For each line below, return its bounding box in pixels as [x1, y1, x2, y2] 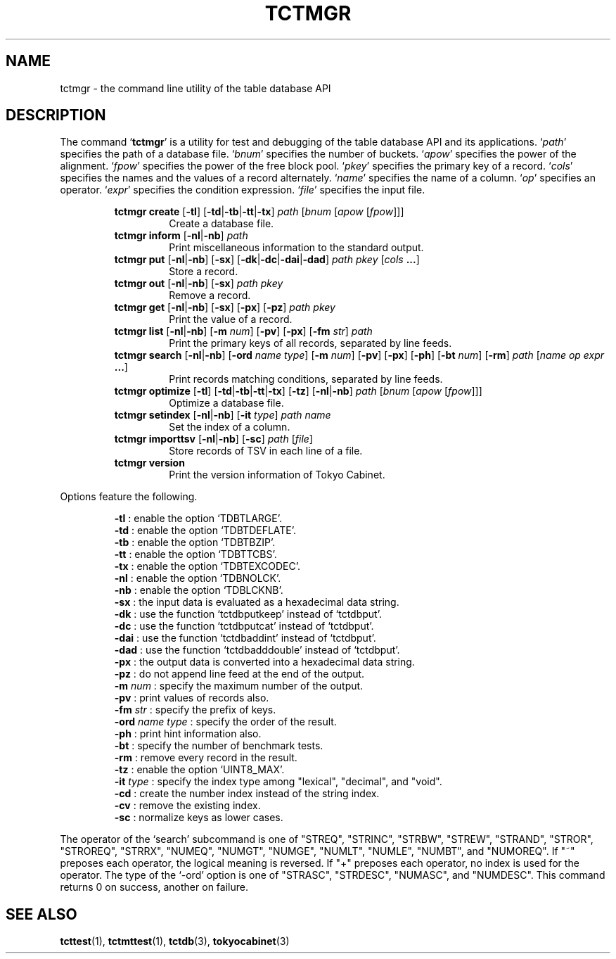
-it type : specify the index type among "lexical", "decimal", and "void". [114, 775, 442, 788]
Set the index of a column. [169, 421, 290, 433]
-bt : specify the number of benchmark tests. [114, 739, 323, 752]
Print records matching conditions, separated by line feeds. [169, 373, 443, 386]
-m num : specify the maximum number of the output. [114, 680, 364, 692]
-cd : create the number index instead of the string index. [114, 787, 380, 800]
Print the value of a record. [169, 313, 293, 326]
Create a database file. [169, 217, 274, 230]
